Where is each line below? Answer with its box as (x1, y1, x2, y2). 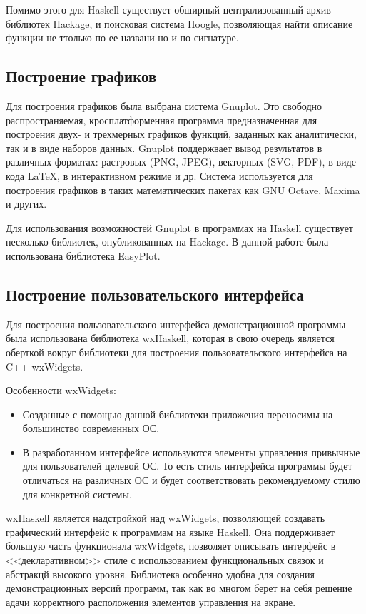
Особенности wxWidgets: (6, 383, 116, 398)
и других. (6, 196, 47, 211)
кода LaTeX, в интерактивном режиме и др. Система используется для (6, 168, 313, 183)
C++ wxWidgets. (6, 358, 83, 373)
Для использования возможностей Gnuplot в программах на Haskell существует (6, 220, 353, 235)
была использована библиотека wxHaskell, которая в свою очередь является (6, 331, 335, 346)
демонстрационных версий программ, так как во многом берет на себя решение (6, 580, 352, 595)
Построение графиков (6, 65, 157, 87)
